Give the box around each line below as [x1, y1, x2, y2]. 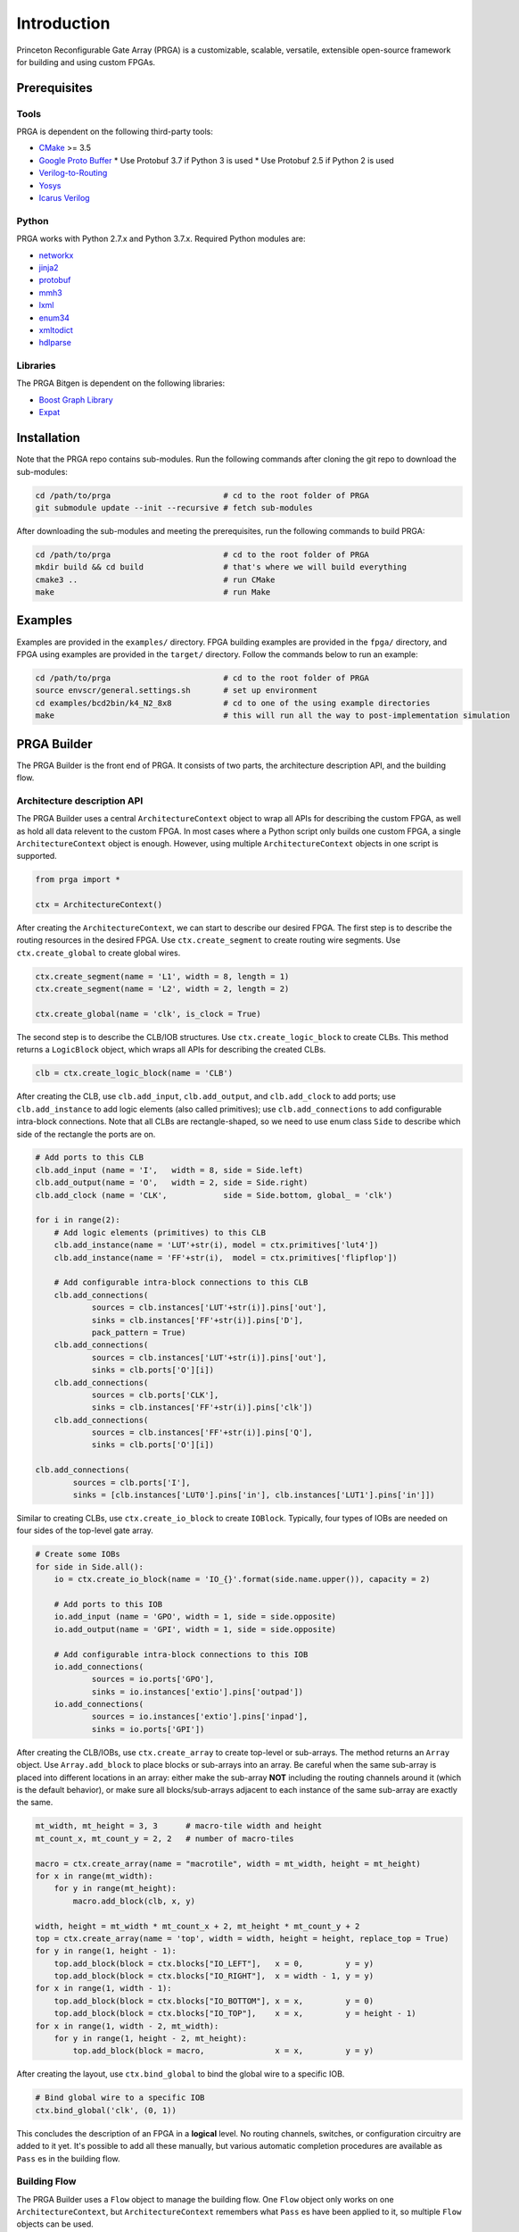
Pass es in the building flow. [16, 2153, 120, 2164]
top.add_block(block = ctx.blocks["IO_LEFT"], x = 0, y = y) [54, 1958, 375, 1969]
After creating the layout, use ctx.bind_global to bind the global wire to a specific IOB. [16, 2069, 345, 2079]
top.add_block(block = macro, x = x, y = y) [72, 2045, 375, 2056]
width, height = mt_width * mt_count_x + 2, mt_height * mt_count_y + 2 [35, 1920, 360, 1931]
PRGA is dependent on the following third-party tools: [16, 126, 214, 137]
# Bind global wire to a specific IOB [35, 2093, 205, 2103]
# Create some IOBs [35, 1549, 120, 1560]
